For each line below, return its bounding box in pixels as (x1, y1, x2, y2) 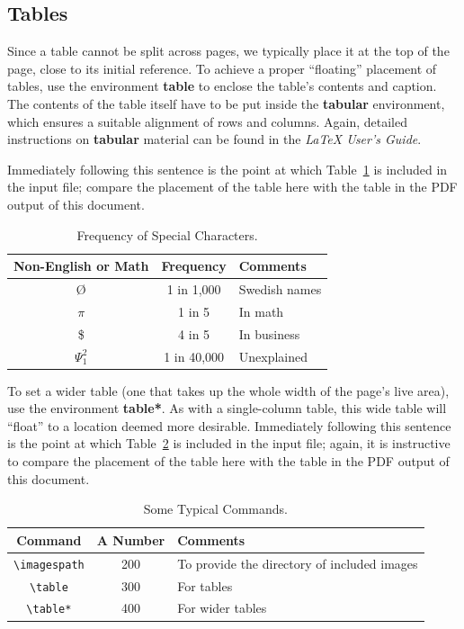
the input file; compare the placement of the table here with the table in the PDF (7, 177, 458, 196)
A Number (96, 530, 165, 549)
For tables (177, 576, 233, 595)
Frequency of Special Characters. (76, 225, 258, 244)
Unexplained (238, 346, 308, 365)
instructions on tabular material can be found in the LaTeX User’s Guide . (7, 130, 422, 148)
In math (238, 301, 284, 320)
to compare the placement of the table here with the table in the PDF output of (7, 451, 450, 470)
